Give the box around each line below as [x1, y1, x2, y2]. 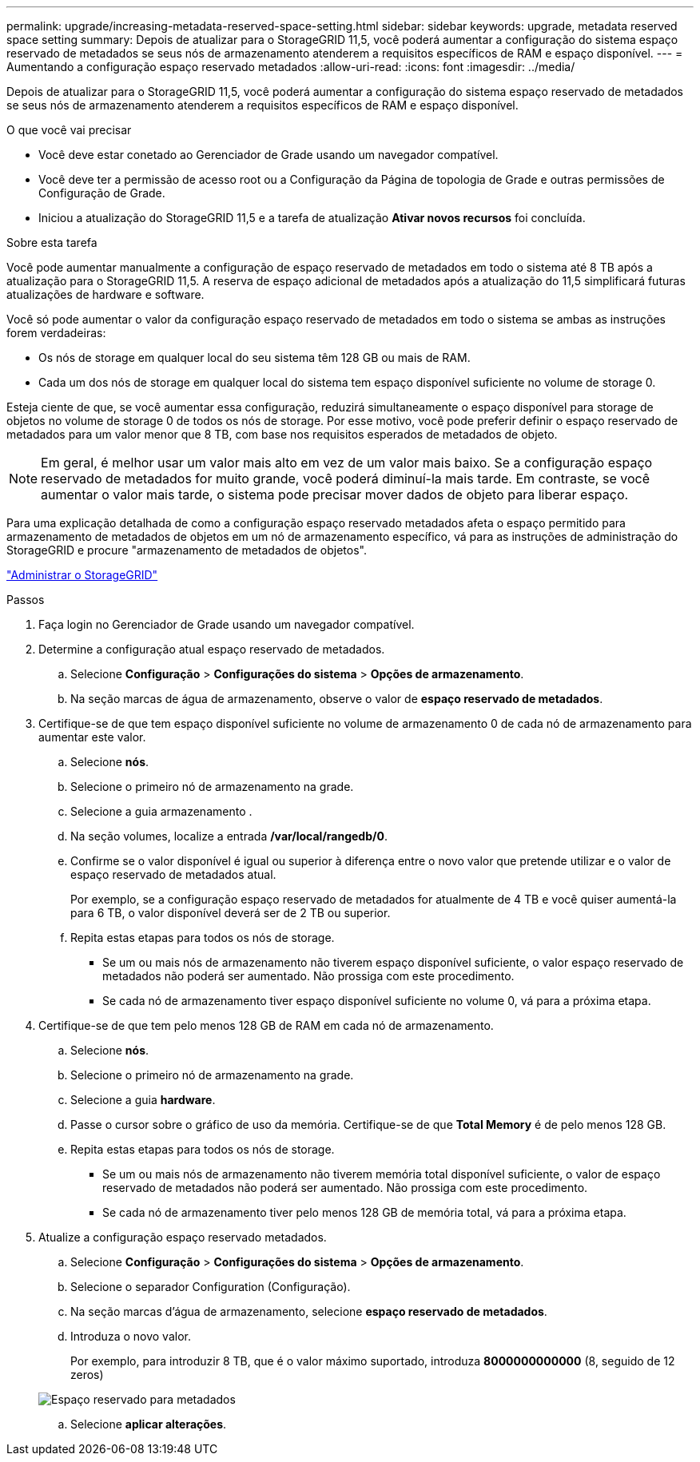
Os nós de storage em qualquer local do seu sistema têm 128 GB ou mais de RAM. [38, 351, 471, 364]
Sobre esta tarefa [6, 236, 97, 249]
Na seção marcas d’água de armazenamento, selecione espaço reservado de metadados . [70, 1305, 547, 1318]
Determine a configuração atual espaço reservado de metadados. [38, 642, 385, 656]
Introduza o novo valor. [70, 1329, 191, 1343]
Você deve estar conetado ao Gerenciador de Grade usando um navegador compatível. [38, 148, 499, 161]
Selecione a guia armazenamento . [70, 804, 253, 818]
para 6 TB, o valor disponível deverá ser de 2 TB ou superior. [70, 906, 391, 920]
